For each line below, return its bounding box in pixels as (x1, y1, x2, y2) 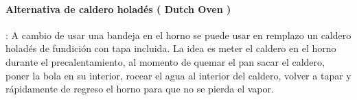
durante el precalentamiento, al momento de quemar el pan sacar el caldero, (5, 54, 325, 68)
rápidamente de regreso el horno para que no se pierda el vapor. (5, 82, 274, 96)
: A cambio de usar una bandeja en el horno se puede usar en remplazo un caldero (5, 27, 352, 42)
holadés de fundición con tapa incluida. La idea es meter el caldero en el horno (5, 41, 336, 55)
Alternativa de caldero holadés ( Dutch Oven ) (5, 1, 231, 16)
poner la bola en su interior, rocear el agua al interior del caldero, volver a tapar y (5, 68, 352, 82)
